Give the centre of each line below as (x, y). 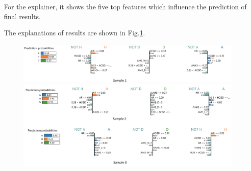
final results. (22, 16)
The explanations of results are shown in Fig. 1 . (75, 33)
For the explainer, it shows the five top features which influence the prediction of (125, 6)
